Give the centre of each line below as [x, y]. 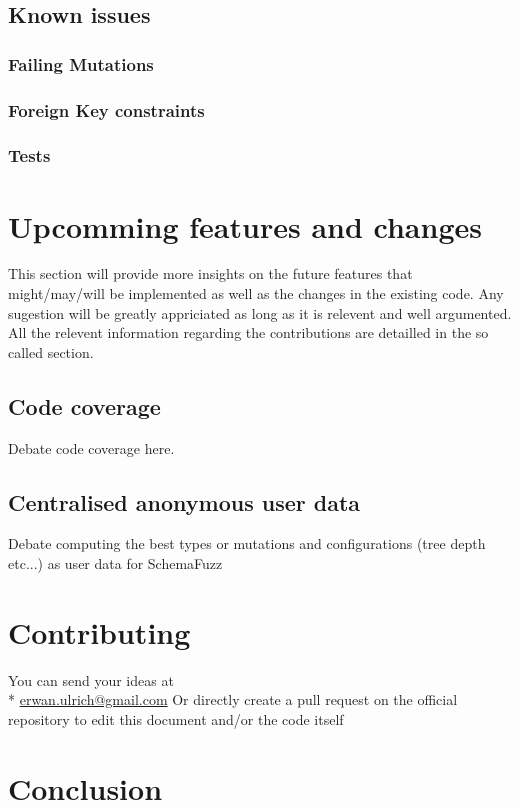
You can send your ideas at [91, 679]
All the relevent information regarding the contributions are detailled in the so [248, 332]
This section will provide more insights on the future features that [210, 273]
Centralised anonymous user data [184, 501]
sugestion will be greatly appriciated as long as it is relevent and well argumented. [260, 312]
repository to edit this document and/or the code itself [176, 718]
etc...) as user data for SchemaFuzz [115, 563]
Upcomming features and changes [245, 225]
